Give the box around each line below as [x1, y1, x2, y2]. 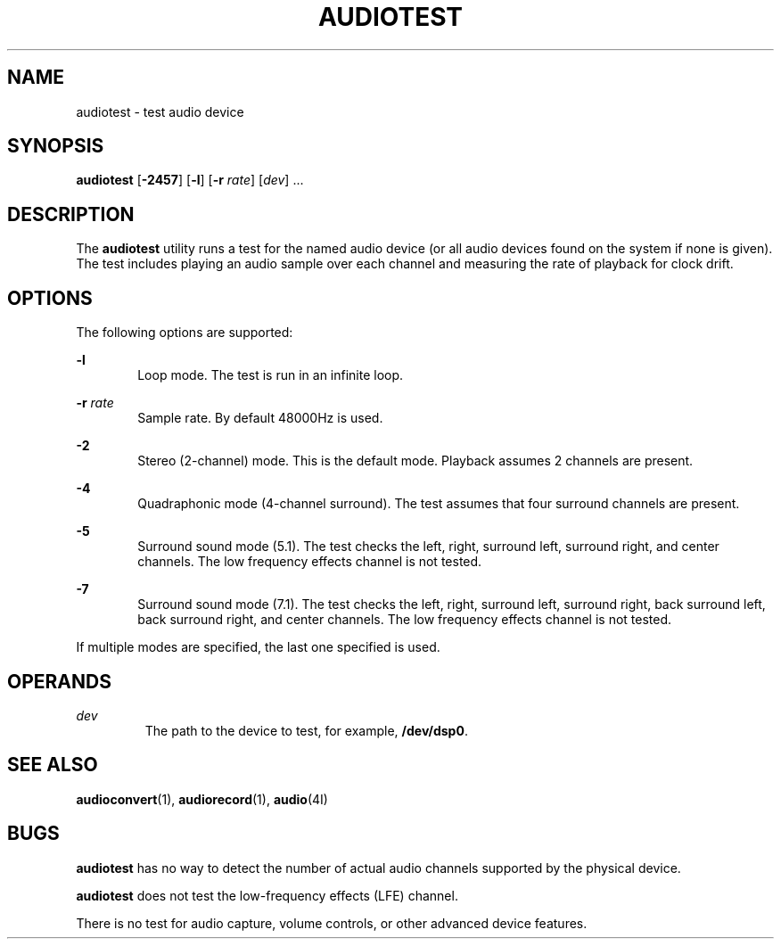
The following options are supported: [76, 325, 293, 341]
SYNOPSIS [7, 135, 104, 158]
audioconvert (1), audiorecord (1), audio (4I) [76, 791, 328, 807]
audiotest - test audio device [76, 103, 244, 119]
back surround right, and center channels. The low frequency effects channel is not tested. [137, 612, 672, 628]
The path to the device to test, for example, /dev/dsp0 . [144, 722, 468, 738]
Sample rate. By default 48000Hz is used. [137, 410, 383, 426]
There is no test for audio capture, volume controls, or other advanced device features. [76, 915, 588, 931]
